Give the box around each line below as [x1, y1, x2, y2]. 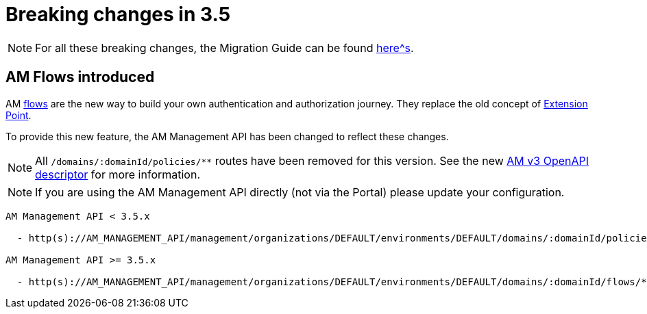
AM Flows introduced [5, 68, 155, 86]
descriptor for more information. [35, 167, 201, 181]
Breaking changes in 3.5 [5, 3, 231, 26]
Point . [5, 109, 32, 121]
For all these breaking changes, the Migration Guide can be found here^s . [35, 40, 414, 55]
